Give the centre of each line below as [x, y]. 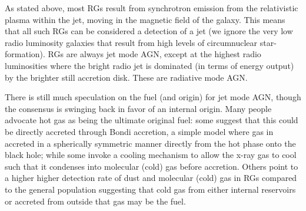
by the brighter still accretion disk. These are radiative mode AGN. [126, 77]
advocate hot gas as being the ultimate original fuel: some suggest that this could [152, 120]
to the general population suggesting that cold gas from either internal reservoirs [150, 189]
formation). [25, 54]
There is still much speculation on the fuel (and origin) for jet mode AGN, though [153, 97]
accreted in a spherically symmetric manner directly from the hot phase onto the [150, 143]
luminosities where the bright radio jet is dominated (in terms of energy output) [149, 65]
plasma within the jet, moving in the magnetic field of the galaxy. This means [145, 19]
